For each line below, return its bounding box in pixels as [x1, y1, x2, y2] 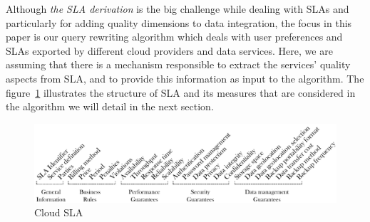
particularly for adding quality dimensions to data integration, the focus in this [6, 15, 352, 30]
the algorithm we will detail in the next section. [6, 99, 214, 114]
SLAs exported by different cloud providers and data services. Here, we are [6, 43, 333, 58]
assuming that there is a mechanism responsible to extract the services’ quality [6, 57, 351, 72]
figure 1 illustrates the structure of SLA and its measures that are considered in [6, 85, 356, 100]
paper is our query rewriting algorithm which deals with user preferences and [6, 29, 343, 44]
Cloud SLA [34, 205, 83, 220]
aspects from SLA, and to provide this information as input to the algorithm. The [6, 70, 364, 85]
